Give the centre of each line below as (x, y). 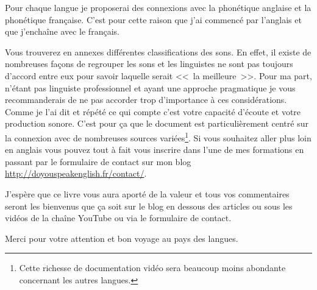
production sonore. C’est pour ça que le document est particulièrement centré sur (157, 123)
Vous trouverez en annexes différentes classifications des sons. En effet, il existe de (158, 51)
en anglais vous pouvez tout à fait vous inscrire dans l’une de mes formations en (155, 150)
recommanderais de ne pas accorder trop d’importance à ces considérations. (146, 100)
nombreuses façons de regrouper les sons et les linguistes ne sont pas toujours (149, 64)
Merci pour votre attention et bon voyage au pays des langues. (122, 238)
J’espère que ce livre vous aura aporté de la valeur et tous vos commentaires (147, 193)
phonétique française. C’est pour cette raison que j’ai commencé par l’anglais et (153, 19)
